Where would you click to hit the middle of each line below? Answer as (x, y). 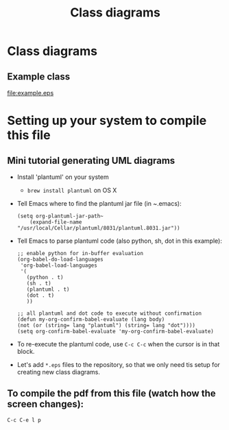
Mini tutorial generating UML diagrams (91, 160)
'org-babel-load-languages (59, 265)
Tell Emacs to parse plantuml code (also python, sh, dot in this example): (120, 241)
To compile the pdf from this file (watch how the (111, 393)
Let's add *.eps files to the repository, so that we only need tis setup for (119, 365)
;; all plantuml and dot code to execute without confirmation (109, 313)
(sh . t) (39, 283)
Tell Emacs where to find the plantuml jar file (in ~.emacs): (99, 203)
